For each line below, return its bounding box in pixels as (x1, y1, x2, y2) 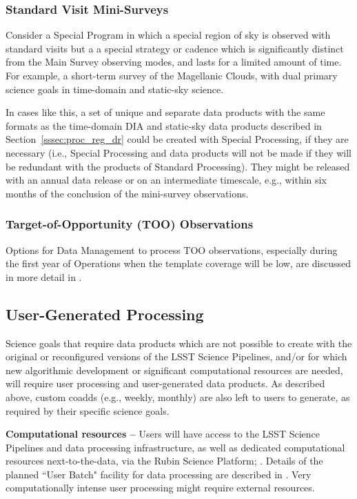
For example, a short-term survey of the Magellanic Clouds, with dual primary (6, 68, 338, 82)
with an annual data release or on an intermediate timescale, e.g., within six (6, 173, 327, 187)
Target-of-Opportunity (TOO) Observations (6, 215, 254, 233)
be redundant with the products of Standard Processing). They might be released (6, 159, 350, 173)
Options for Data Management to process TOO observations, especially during (6, 242, 338, 257)
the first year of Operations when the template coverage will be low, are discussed (6, 256, 351, 271)
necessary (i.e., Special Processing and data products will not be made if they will (6, 145, 351, 159)
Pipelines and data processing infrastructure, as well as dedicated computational (6, 440, 345, 454)
